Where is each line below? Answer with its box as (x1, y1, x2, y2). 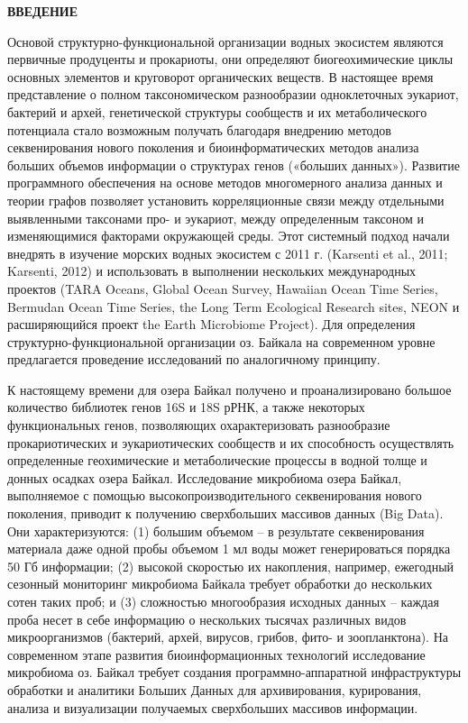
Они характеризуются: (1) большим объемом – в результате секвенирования (7, 521, 425, 540)
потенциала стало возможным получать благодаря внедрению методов (7, 120, 391, 139)
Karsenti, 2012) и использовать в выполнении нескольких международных (7, 261, 417, 280)
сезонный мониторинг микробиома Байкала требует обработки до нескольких (7, 574, 433, 593)
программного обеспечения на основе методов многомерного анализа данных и (7, 173, 443, 192)
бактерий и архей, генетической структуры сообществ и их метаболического (7, 102, 427, 121)
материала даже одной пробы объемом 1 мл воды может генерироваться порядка (7, 539, 451, 558)
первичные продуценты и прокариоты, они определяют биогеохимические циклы (7, 50, 454, 69)
